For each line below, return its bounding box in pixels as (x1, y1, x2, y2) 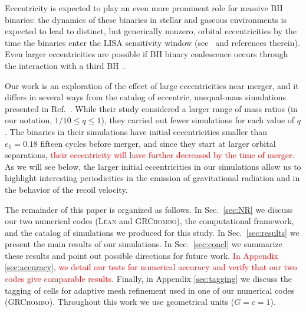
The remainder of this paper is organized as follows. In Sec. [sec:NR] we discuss (5, 203, 293, 215)
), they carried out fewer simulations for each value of (101, 114, 295, 126)
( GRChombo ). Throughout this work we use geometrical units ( (5, 295, 235, 308)
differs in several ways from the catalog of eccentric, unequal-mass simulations (5, 91, 287, 103)
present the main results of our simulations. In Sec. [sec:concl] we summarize (5, 238, 282, 250)
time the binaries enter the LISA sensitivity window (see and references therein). (5, 36, 300, 48)
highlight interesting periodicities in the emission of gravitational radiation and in (5, 172, 300, 184)
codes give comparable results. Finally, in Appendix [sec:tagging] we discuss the (5, 272, 292, 285)
